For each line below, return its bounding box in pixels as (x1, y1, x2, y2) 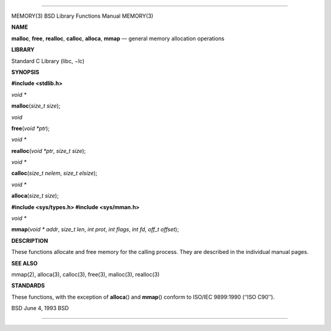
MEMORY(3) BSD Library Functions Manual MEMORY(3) (11, 12, 153, 20)
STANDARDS (11, 282, 45, 289)
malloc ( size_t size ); (11, 102, 61, 110)
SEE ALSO (11, 259, 38, 267)
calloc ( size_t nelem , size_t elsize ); (11, 169, 97, 177)
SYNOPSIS (11, 68, 40, 76)
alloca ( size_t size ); (11, 192, 59, 199)
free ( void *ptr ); (11, 124, 50, 132)
